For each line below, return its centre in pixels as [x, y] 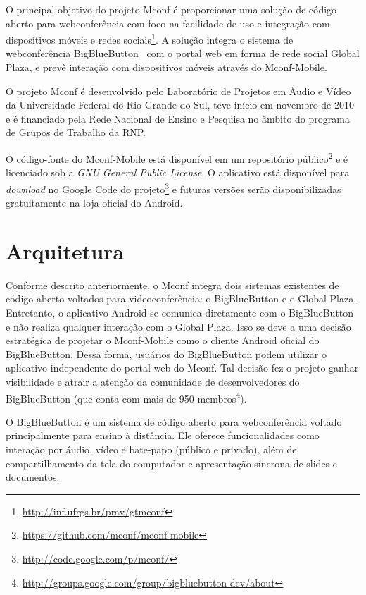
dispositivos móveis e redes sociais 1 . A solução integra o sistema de [150, 38]
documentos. [33, 477]
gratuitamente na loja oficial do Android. [94, 203]
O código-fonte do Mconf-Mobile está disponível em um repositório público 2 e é [177, 158]
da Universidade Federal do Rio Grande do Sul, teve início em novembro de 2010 [180, 105]
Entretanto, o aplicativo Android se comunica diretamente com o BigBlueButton [180, 312]
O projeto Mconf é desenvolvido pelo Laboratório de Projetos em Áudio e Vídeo [178, 91]
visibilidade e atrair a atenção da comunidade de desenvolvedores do [153, 381]
